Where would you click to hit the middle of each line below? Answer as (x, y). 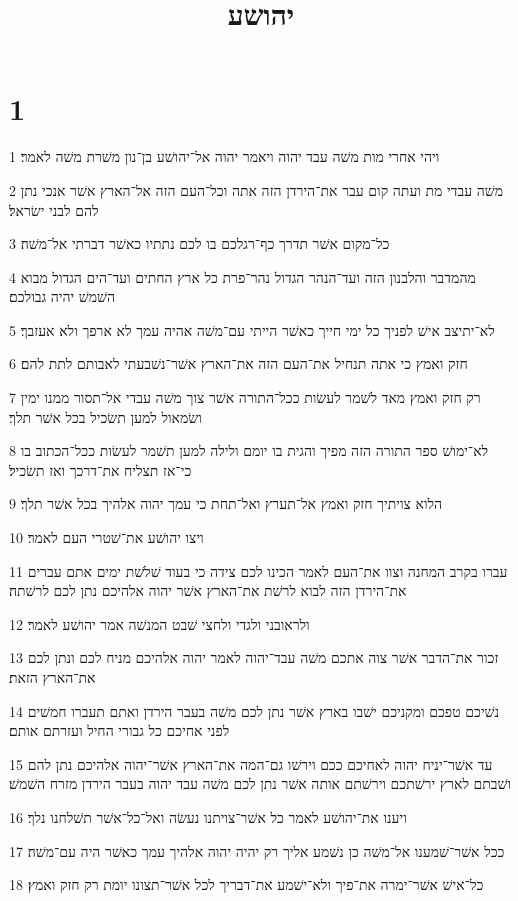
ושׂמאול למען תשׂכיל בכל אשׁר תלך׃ (105, 416)
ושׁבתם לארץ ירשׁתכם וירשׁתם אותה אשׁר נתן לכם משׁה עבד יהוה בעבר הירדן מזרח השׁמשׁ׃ (260, 783)
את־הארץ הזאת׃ (52, 677)
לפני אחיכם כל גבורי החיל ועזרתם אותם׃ (119, 730)
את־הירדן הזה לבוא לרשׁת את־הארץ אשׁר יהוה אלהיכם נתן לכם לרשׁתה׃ (208, 590)
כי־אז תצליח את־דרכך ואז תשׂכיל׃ (100, 469)
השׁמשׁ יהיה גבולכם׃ (62, 296)
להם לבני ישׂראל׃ (54, 209)
